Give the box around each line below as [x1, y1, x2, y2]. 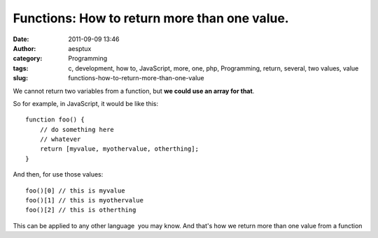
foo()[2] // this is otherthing [25, 206, 136, 214]
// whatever [39, 135, 81, 143]
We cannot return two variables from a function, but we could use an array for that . [13, 87, 255, 95]
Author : [13, 44, 36, 52]
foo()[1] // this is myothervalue [25, 196, 143, 204]
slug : [13, 74, 28, 82]
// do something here [39, 126, 115, 133]
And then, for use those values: [13, 170, 104, 179]
